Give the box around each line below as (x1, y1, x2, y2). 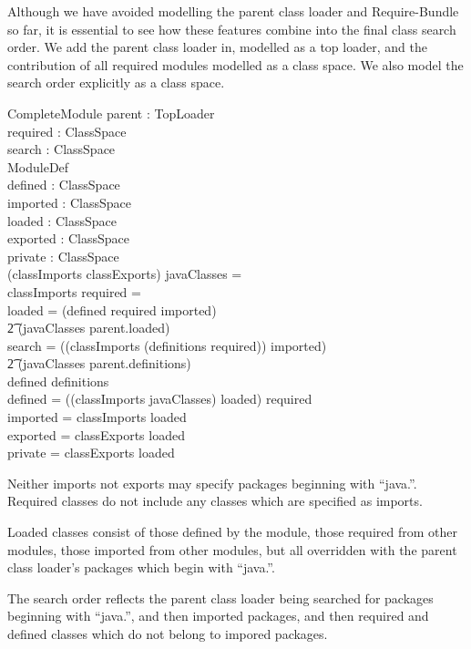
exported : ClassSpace (7, 229, 129, 248)
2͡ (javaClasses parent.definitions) (7, 354, 191, 373)
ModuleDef (7, 157, 69, 176)
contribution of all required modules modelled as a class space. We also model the (7, 55, 464, 74)
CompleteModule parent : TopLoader (7, 103, 215, 122)
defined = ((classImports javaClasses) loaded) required (7, 389, 312, 408)
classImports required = (7, 282, 141, 301)
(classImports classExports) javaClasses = (7, 264, 242, 283)
